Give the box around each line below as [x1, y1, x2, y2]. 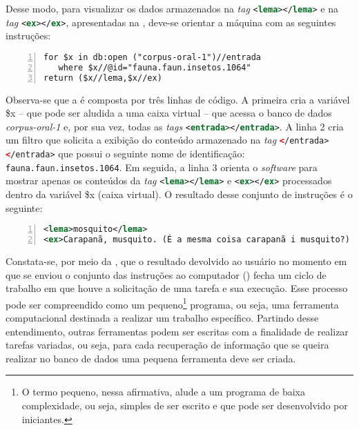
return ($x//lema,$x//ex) [43, 72, 162, 83]
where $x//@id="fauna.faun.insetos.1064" [58, 62, 251, 72]
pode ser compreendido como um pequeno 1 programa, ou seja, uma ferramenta [6, 295, 339, 311]
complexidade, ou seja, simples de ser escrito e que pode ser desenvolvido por [21, 398, 348, 412]
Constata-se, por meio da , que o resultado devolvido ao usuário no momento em [6, 253, 347, 268]
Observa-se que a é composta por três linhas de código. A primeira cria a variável [6, 92, 350, 106]
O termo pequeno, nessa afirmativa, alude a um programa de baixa [21, 384, 305, 399]
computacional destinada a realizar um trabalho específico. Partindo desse [6, 310, 319, 324]
